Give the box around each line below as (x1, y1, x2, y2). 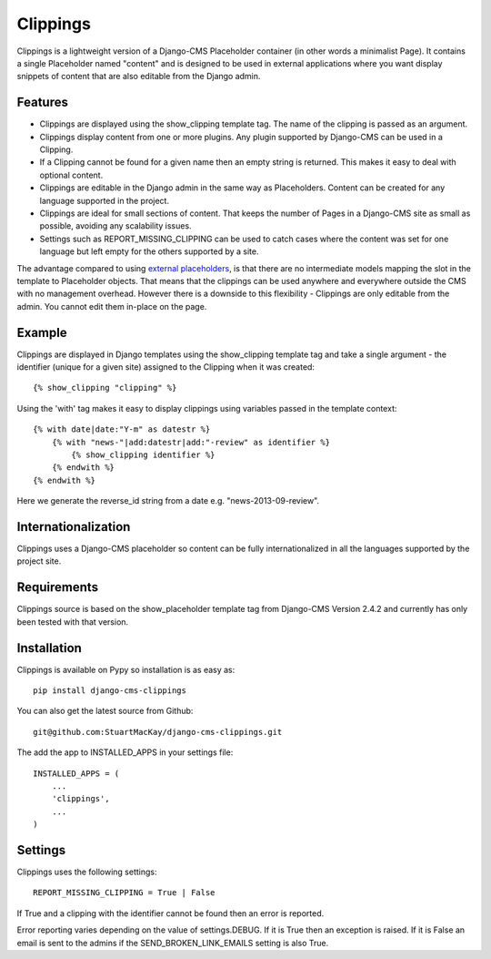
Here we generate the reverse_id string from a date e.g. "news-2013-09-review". (16, 495, 320, 506)
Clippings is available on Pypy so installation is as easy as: (16, 664, 235, 675)
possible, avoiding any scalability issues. (39, 220, 192, 231)
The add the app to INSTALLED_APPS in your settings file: (16, 747, 234, 758)
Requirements (16, 579, 99, 596)
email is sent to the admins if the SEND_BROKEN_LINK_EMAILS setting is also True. (16, 937, 329, 948)
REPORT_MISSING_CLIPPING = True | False (33, 888, 215, 898)
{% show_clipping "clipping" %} (33, 383, 177, 393)
